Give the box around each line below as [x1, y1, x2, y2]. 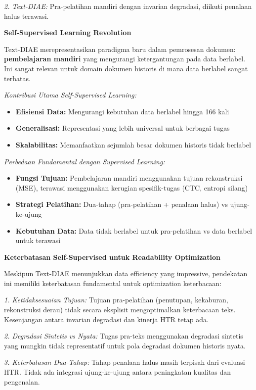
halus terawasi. [4, 10, 49, 21]
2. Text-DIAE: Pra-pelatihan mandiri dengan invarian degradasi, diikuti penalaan [4, 1, 252, 11]
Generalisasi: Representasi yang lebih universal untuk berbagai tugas [15, 123, 230, 133]
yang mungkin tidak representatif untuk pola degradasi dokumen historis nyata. [4, 340, 246, 350]
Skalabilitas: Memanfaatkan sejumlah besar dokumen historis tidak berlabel [15, 139, 251, 149]
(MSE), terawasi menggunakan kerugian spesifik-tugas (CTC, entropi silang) [15, 182, 248, 193]
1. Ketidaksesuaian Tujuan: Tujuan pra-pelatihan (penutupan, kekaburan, [4, 294, 228, 305]
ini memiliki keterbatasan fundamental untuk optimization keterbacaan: [4, 278, 222, 288]
